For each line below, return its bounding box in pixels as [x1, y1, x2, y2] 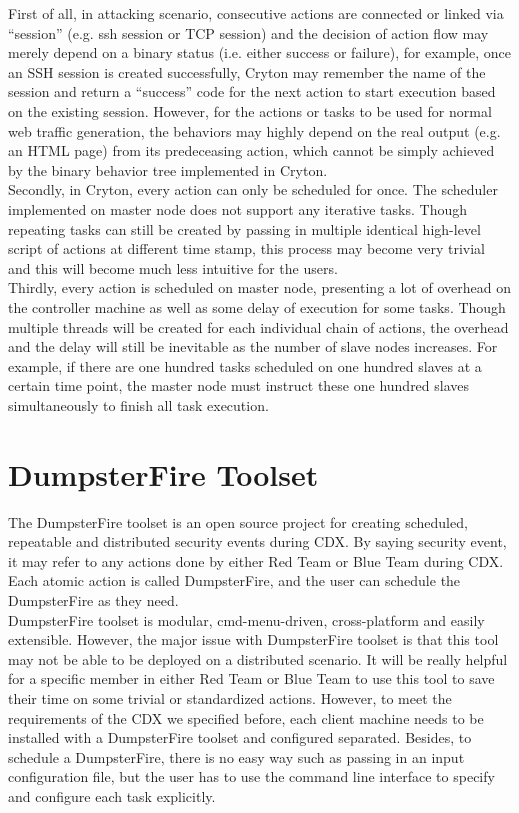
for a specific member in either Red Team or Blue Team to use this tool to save [8, 668, 495, 689]
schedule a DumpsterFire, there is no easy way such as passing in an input [8, 746, 465, 767]
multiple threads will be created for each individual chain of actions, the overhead [8, 316, 509, 337]
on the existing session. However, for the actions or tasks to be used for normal [8, 100, 492, 121]
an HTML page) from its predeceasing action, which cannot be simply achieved [8, 140, 495, 161]
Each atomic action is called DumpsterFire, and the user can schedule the [8, 570, 461, 591]
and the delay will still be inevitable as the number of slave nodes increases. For [8, 336, 498, 357]
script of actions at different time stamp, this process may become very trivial [8, 238, 485, 259]
